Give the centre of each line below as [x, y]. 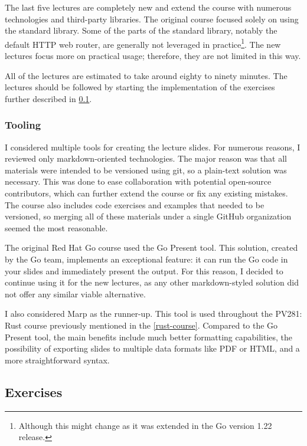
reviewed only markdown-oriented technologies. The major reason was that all [146, 158]
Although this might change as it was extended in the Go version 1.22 [145, 425]
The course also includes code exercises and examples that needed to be [135, 204]
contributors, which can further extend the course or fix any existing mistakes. [146, 193]
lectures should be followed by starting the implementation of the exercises [140, 87]
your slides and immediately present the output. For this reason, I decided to [144, 270]
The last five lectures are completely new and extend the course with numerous [148, 7]
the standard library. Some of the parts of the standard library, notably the [141, 30]
